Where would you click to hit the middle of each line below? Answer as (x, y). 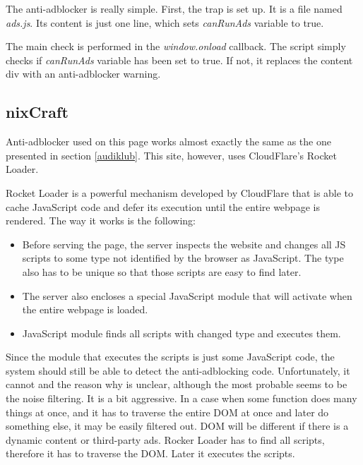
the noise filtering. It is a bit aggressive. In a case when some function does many (181, 398)
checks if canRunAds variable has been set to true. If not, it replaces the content (179, 60)
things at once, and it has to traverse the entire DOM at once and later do (167, 412)
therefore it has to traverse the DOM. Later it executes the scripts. (150, 453)
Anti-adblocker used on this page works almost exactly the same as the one (168, 141)
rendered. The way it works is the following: (101, 221)
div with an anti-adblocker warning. (83, 74)
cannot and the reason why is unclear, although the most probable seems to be (177, 384)
